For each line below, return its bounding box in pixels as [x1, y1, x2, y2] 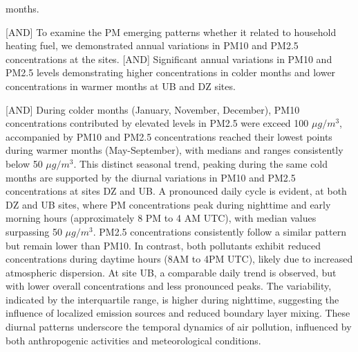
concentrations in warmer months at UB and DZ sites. [6, 78, 236, 93]
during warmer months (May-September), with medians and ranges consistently [6, 143, 343, 157]
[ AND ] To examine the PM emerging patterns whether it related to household [6, 24, 337, 39]
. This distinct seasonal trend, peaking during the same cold [73, 156, 328, 170]
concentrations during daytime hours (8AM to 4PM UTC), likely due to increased [6, 252, 353, 266]
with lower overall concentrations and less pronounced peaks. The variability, [6, 279, 332, 293]
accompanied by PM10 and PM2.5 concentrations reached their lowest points [6, 129, 332, 143]
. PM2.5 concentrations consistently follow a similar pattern [93, 224, 346, 238]
